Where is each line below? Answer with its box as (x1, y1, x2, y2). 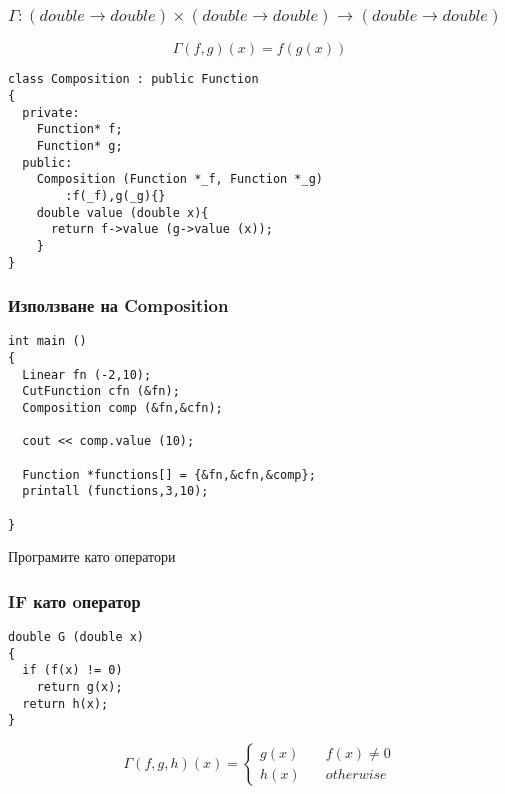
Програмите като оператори (8, 546, 176, 567)
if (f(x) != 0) (22, 663, 123, 678)
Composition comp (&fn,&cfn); (22, 401, 223, 416)
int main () (8, 334, 87, 349)
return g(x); (36, 680, 123, 695)
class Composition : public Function (8, 72, 259, 87)
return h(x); (22, 696, 109, 711)
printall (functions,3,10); (22, 484, 209, 499)
